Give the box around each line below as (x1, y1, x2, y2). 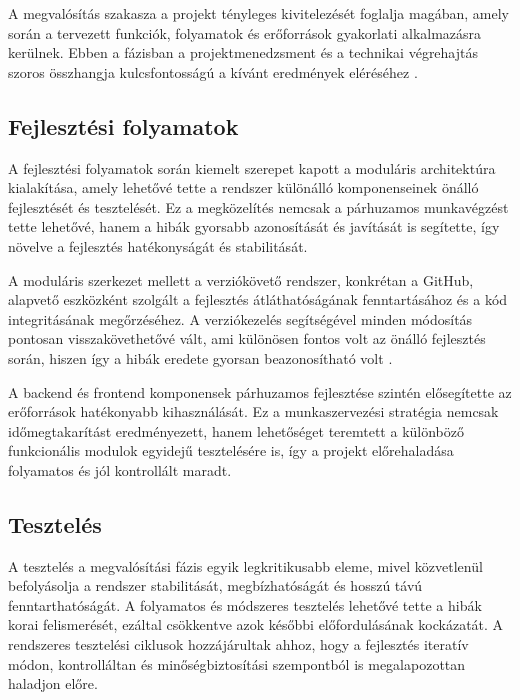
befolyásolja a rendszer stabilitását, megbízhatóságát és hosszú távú (8, 575, 423, 596)
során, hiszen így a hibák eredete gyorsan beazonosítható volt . (8, 347, 393, 368)
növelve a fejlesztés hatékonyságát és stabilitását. (8, 235, 308, 256)
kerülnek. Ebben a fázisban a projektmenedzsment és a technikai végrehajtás (8, 42, 479, 63)
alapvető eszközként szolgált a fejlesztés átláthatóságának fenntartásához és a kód (8, 289, 508, 310)
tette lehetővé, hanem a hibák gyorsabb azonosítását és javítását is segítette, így (8, 216, 500, 237)
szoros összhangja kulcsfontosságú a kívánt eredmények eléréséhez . (8, 61, 418, 82)
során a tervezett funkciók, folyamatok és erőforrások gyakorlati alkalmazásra (8, 22, 482, 43)
